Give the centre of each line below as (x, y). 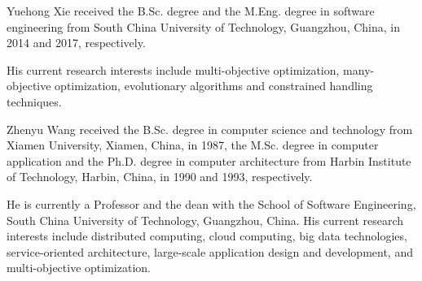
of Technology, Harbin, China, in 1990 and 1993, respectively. (160, 177)
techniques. (34, 101)
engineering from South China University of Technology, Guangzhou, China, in (203, 26)
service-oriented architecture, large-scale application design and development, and (210, 251)
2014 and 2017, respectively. (76, 43)
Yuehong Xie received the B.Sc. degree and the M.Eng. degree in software (191, 11)
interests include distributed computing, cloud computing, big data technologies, (207, 236)
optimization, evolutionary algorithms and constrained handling (214, 86)
